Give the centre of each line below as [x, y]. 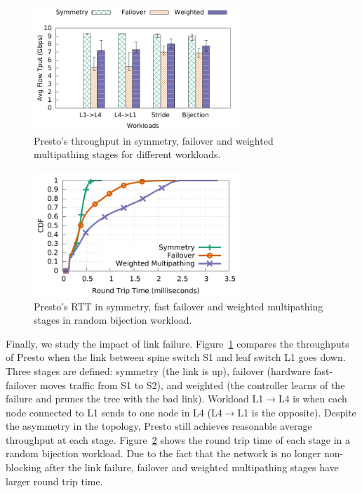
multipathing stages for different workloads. [127, 154]
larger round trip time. [54, 481]
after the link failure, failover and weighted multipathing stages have [192, 467]
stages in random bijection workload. [113, 320]
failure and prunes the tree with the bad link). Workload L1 [135, 399]
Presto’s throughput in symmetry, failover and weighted [154, 140]
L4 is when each [313, 399]
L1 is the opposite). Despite [297, 412]
